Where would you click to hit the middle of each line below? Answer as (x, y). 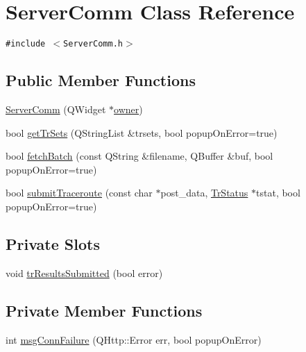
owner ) (128, 109)
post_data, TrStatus (204, 193)
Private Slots (53, 243)
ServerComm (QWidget (56, 109)
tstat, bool (278, 193)
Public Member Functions (101, 80)
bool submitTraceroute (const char (79, 193)
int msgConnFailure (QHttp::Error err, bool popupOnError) (134, 339)
